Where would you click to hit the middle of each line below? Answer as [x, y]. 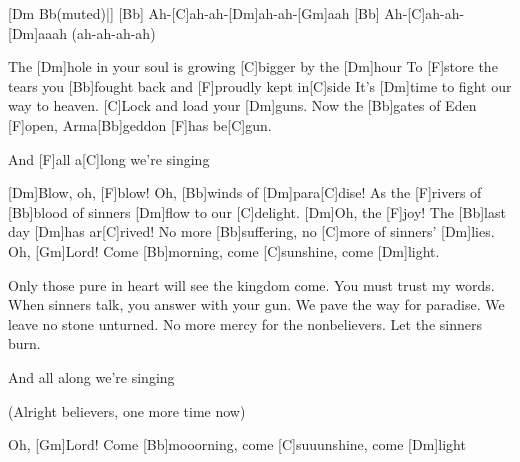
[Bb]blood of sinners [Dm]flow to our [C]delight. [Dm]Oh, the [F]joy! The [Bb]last [257, 211]
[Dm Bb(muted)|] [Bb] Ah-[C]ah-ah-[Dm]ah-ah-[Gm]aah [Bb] [194, 13]
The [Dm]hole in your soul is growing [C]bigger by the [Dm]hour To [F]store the [253, 66]
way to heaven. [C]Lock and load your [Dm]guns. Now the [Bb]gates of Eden [242, 105]
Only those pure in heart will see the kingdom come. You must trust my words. [251, 284]
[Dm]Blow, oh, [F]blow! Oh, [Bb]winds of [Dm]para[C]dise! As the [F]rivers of [245, 192]
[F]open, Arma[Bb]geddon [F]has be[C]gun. [140, 124]
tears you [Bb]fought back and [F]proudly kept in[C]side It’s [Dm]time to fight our [260, 85]
